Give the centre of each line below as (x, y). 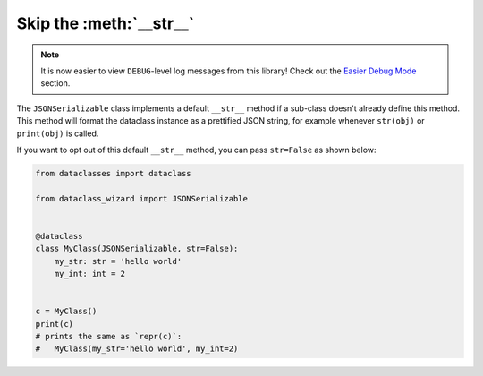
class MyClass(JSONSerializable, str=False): (137, 249)
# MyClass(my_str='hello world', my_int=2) (137, 349)
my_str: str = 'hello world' (118, 261)
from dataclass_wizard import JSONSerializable (141, 198)
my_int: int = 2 (89, 273)
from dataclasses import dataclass (113, 173)
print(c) (55, 324)
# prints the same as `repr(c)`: (109, 336)
